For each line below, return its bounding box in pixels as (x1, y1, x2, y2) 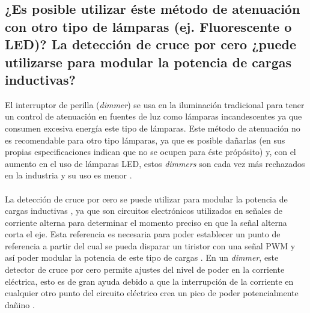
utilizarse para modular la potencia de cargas (5, 52, 292, 71)
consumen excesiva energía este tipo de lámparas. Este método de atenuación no (5, 121, 300, 134)
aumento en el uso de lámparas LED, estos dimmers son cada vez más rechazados (5, 157, 305, 169)
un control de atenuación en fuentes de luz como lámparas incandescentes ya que (5, 110, 302, 123)
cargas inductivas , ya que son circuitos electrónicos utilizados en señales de (5, 204, 282, 217)
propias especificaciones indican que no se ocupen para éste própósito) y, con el (5, 145, 296, 158)
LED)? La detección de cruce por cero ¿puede (5, 35, 297, 53)
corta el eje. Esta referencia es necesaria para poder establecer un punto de (5, 228, 281, 240)
